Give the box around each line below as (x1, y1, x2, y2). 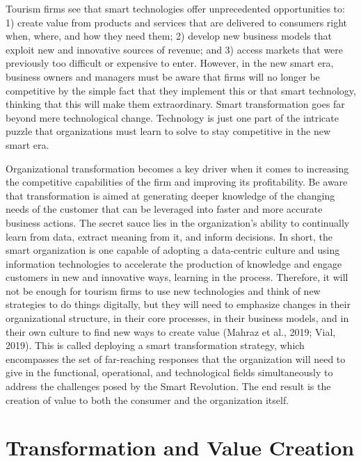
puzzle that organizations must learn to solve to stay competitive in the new (6, 124, 331, 138)
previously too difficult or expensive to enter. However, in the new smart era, (6, 56, 334, 70)
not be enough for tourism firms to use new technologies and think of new (6, 283, 321, 298)
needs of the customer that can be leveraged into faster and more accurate (6, 202, 323, 216)
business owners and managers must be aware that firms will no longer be (6, 69, 320, 83)
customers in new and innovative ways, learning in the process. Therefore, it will (6, 270, 348, 284)
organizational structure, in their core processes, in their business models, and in (6, 311, 349, 325)
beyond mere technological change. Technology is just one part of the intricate (6, 110, 339, 124)
